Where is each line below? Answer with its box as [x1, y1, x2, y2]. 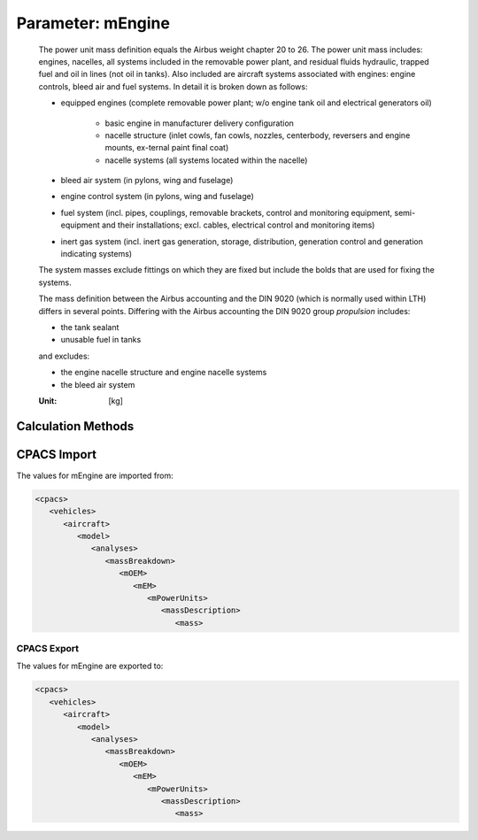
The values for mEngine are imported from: [16, 470, 174, 481]
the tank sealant [60, 321, 119, 332]
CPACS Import [16, 447, 97, 462]
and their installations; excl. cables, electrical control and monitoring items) [102, 220, 375, 230]
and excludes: [38, 351, 90, 361]
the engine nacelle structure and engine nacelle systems [60, 367, 267, 378]
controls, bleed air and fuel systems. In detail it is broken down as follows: [38, 81, 308, 92]
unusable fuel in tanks [60, 335, 142, 345]
